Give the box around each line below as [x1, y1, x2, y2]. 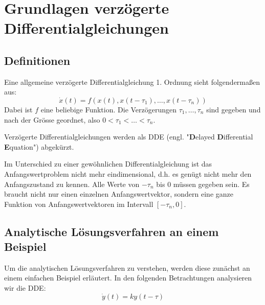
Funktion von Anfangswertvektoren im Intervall [4, 198, 153, 209]
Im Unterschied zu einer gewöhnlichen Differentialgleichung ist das [4, 158, 212, 169]
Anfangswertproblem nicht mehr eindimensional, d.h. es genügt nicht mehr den [4, 168, 252, 179]
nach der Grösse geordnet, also [4, 114, 100, 125]
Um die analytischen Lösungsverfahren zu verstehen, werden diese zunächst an [4, 262, 250, 273]
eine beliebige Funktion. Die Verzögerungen [40, 104, 177, 114]
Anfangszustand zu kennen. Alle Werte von [4, 178, 140, 189]
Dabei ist [4, 104, 33, 114]
